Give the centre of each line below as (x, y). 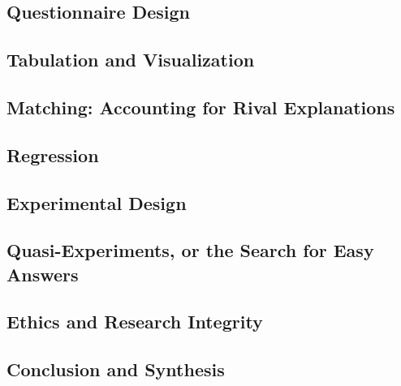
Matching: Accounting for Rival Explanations (201, 107)
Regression (53, 154)
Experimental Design (97, 202)
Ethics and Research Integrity (135, 322)
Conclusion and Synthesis (116, 369)
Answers (43, 274)
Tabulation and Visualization (131, 60)
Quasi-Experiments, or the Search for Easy (190, 250)
